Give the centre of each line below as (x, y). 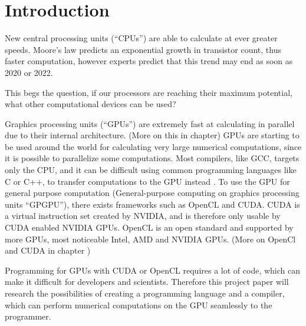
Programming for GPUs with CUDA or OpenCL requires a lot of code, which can (152, 270)
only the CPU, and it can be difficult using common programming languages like (151, 170)
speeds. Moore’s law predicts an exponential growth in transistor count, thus (143, 49)
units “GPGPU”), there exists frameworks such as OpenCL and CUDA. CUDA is (152, 204)
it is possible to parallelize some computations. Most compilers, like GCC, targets (152, 158)
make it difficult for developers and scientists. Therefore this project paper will (147, 282)
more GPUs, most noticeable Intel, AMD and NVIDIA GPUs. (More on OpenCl (150, 239)
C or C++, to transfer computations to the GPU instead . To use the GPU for (147, 181)
